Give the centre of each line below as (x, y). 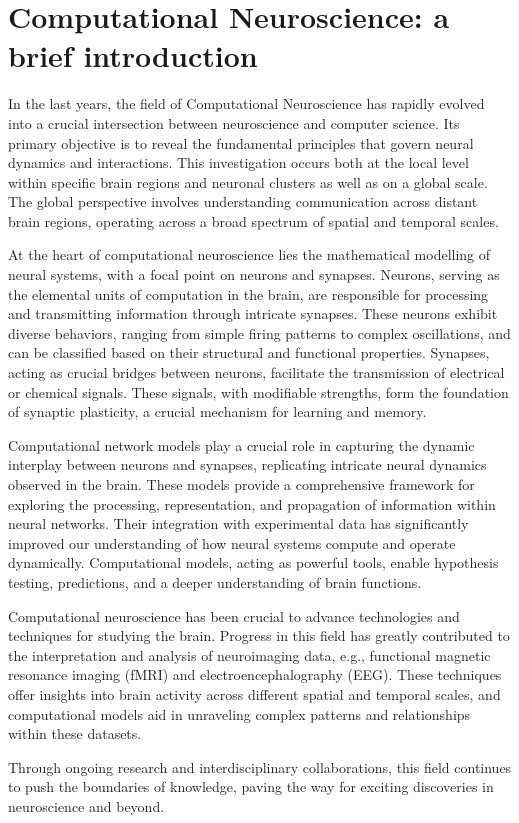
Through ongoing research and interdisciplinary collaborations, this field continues (260, 766)
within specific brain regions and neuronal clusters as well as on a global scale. (248, 181)
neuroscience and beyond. (86, 805)
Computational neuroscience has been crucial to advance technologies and (234, 615)
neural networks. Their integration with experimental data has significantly (238, 523)
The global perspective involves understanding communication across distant (243, 201)
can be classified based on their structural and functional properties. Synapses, (249, 352)
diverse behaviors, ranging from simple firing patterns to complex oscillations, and (259, 332)
